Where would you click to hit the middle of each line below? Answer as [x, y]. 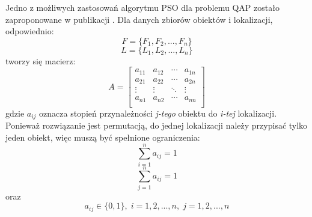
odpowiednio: [30, 31]
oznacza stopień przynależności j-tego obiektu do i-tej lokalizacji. [158, 113]
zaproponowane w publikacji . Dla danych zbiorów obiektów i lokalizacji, [139, 19]
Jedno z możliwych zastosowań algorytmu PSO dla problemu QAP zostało [142, 7]
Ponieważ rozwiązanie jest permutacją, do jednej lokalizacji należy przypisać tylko [157, 125]
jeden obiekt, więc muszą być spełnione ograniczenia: [103, 137]
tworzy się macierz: [41, 60]
